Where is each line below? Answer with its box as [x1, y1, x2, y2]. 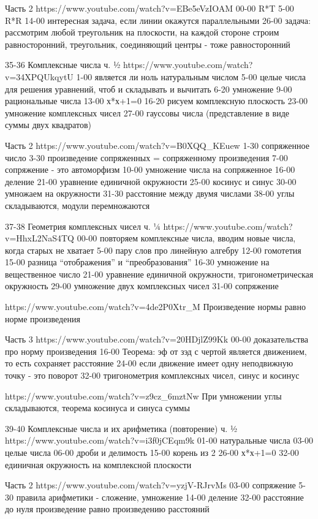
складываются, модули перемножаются [5, 199, 150, 211]
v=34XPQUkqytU [5, 70, 74, 83]
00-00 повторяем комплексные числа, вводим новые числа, [77, 232, 296, 244]
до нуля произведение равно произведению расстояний [5, 502, 210, 515]
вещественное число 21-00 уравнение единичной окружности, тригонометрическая [5, 267, 314, 280]
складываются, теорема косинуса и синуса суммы [5, 401, 190, 414]
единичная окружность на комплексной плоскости [5, 458, 192, 471]
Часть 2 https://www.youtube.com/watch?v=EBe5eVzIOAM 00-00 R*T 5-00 [5, 2, 294, 14]
